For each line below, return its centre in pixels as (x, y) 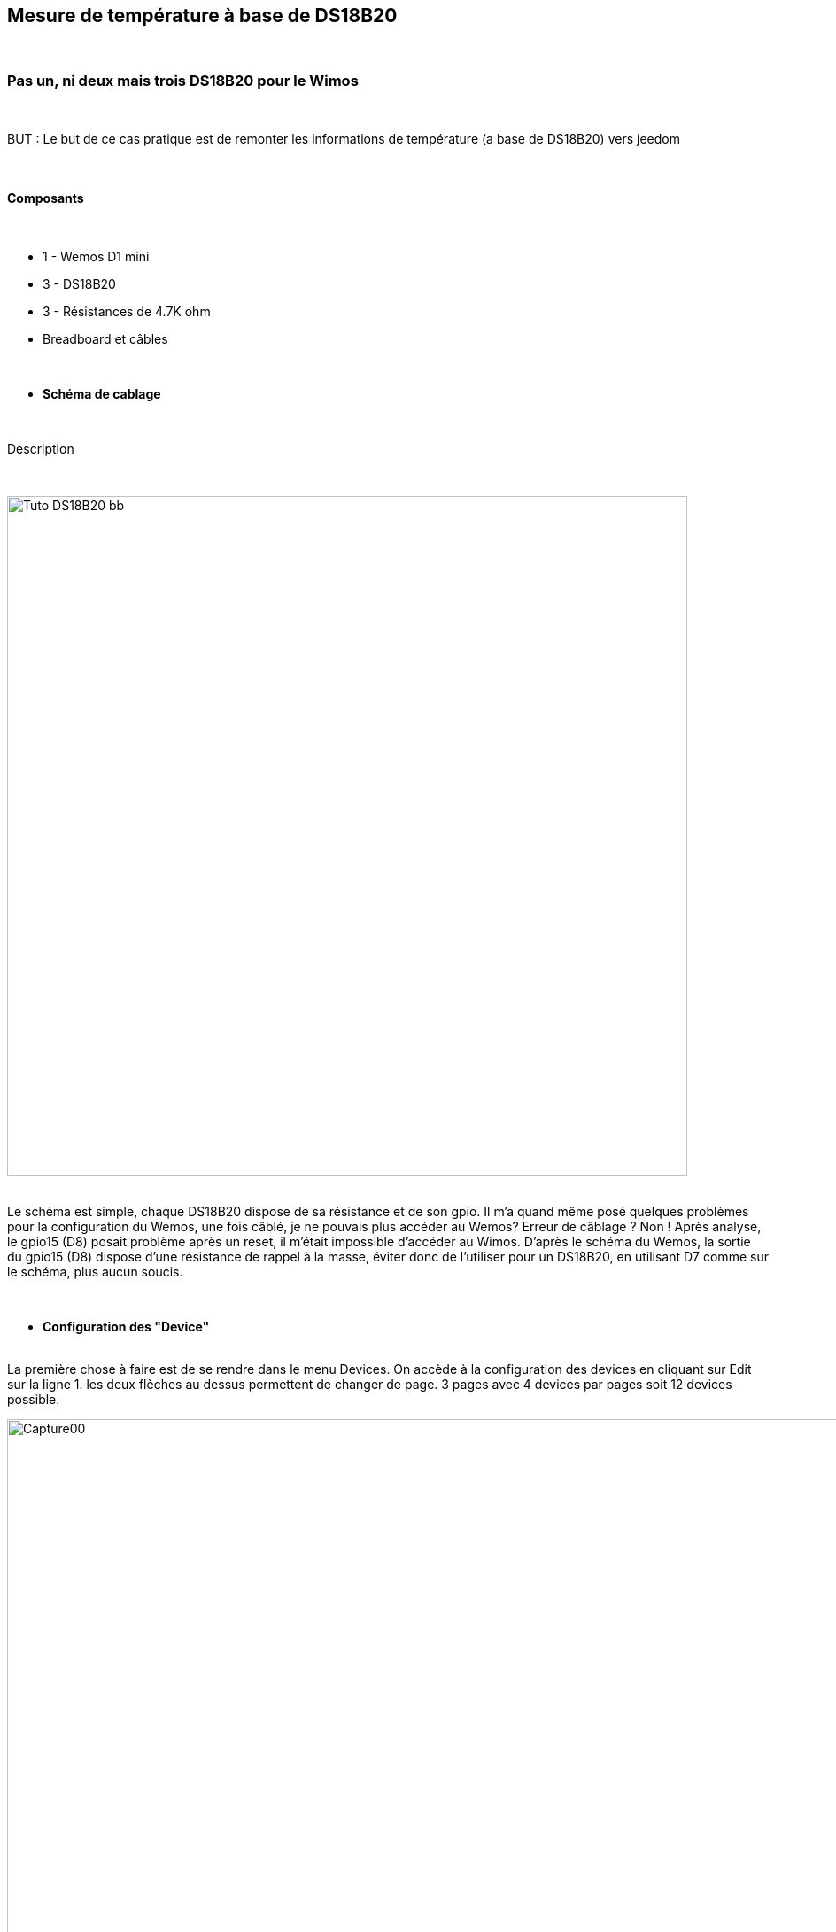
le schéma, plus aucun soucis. (95, 1272)
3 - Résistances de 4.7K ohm (127, 312)
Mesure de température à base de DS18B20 (202, 16)
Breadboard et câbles (105, 339)
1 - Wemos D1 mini (96, 257)
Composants (46, 198)
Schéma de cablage (102, 394)
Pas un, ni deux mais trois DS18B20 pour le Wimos (183, 80)
